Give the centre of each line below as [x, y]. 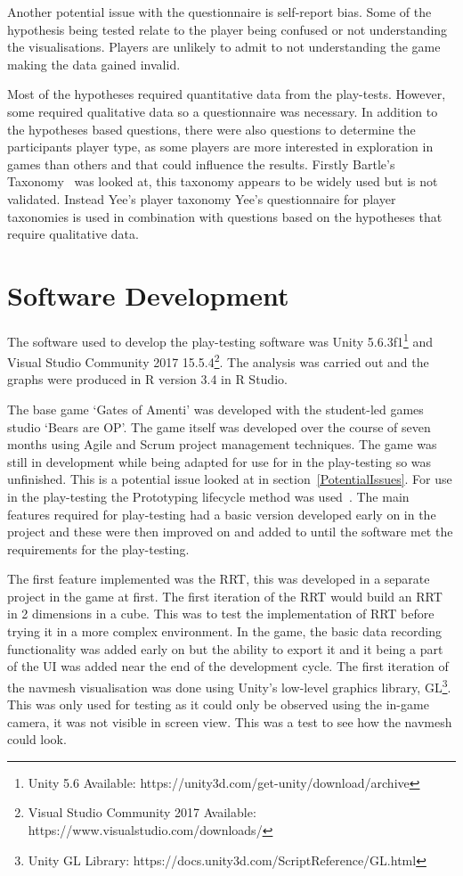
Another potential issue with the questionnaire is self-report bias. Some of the [219, 12]
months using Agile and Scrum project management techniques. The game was [222, 444]
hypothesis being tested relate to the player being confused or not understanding [227, 29]
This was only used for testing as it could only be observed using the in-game [218, 704]
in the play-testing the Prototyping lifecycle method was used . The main [208, 496]
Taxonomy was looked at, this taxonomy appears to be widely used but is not [223, 181]
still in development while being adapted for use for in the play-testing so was [219, 461]
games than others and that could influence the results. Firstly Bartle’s [201, 164]
